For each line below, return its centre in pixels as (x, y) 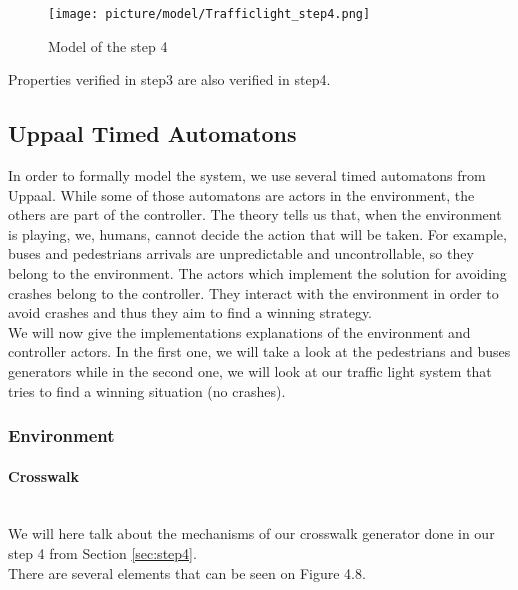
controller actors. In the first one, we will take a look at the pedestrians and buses (259, 351)
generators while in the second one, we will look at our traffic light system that (250, 370)
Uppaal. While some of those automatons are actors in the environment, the (241, 194)
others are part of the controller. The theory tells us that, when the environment (255, 214)
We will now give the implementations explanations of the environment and (239, 331)
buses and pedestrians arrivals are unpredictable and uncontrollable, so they (241, 253)
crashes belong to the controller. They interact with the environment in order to (253, 292)
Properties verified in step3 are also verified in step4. (169, 79)
